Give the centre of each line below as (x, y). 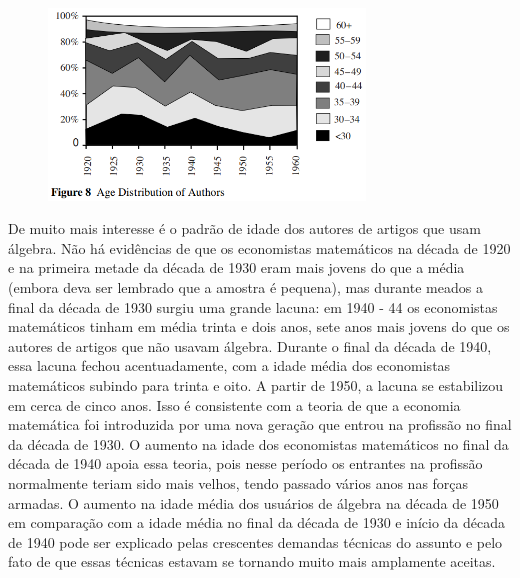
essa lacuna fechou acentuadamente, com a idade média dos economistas (229, 365)
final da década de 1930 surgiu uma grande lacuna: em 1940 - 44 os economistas (253, 306)
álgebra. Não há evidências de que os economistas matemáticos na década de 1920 (259, 247)
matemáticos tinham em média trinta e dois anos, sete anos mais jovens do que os (259, 326)
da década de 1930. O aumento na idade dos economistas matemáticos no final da (258, 443)
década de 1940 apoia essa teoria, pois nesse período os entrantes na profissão (245, 463)
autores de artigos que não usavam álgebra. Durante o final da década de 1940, (250, 345)
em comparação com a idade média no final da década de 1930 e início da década (256, 522)
